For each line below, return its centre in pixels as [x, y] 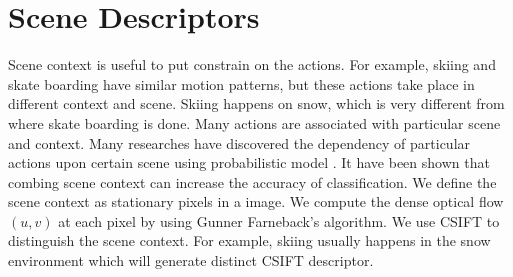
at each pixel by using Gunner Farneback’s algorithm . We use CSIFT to [279, 220]
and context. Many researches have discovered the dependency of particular [239, 142]
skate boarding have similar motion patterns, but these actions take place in [241, 83]
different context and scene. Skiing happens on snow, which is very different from [256, 103]
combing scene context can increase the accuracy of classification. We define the [252, 181]
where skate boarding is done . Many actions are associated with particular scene [254, 122]
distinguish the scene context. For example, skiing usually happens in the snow [249, 240]
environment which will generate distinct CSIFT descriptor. [191, 260]
